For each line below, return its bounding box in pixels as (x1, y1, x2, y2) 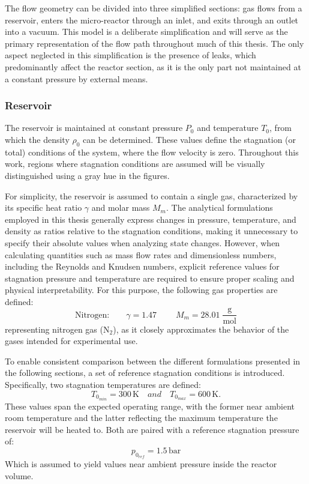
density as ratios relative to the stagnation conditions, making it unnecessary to (5, 225, 298, 237)
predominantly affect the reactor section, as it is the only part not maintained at (5, 60, 301, 73)
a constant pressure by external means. (5, 72, 148, 85)
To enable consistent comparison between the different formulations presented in (5, 354, 301, 367)
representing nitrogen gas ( (5, 322, 103, 335)
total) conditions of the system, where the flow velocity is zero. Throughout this (5, 145, 299, 158)
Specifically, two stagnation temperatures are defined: (5, 378, 201, 390)
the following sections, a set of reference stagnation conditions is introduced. (5, 366, 285, 379)
